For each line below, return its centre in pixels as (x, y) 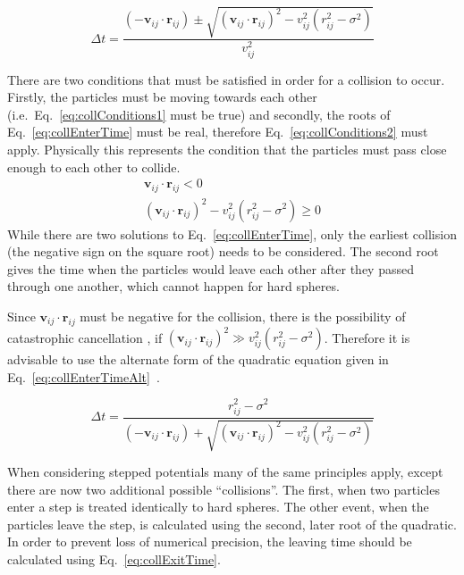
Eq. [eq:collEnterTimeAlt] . (84, 376)
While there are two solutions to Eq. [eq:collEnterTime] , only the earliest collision (232, 233)
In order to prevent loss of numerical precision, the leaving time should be (210, 542)
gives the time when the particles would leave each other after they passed (211, 268)
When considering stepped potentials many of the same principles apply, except (225, 472)
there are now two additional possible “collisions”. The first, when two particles (224, 489)
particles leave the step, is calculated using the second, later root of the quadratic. (232, 524)
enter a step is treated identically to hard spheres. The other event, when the (218, 507)
